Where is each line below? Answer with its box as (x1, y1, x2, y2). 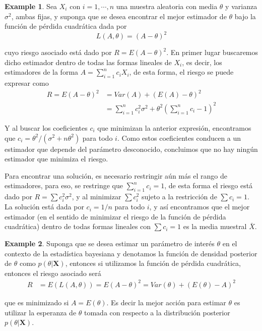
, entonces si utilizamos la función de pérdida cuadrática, (65, 258, 241, 268)
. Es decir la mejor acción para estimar (106, 297, 226, 307)
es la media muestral (183, 221, 247, 232)
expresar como (5, 78, 49, 88)
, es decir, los (182, 57, 222, 67)
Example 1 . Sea (5, 1, 57, 11)
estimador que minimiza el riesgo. (5, 153, 108, 164)
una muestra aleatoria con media (116, 1, 218, 11)
